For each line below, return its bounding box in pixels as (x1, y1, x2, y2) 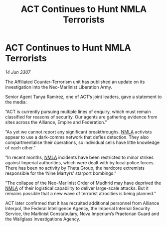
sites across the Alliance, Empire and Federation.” (5, 119, 107, 125)
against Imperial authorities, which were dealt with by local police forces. (5, 159, 155, 165)
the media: (5, 99, 27, 105)
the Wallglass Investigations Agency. (5, 216, 81, 222)
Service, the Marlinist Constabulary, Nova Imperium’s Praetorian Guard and (5, 211, 160, 217)
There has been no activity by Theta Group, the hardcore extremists (5, 165, 145, 171)
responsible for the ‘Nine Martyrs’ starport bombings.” (5, 170, 117, 176)
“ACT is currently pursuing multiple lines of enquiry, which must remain (5, 109, 151, 114)
